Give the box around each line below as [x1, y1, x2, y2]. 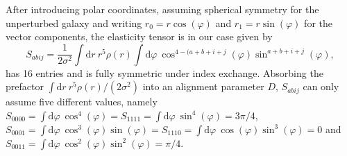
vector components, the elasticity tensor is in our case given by [6, 29, 273, 44]
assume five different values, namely [6, 94, 158, 109]
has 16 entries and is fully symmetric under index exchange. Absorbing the [6, 65, 323, 80]
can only [303, 79, 339, 94]
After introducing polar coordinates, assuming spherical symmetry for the [6, 2, 319, 16]
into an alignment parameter [142, 79, 264, 94]
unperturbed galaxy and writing [6, 15, 142, 30]
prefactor [6, 79, 44, 94]
